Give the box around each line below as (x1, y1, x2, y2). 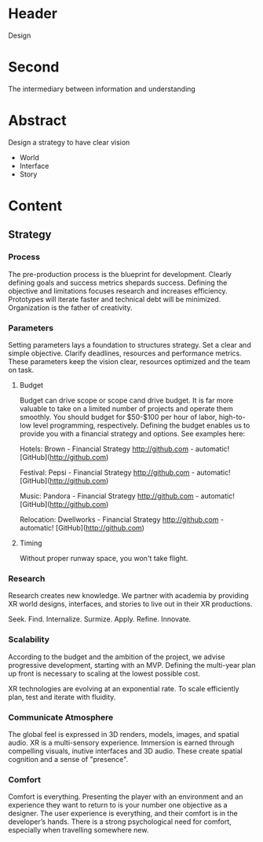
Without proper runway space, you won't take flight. (19, 553, 188, 563)
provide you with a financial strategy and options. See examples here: (19, 428, 246, 438)
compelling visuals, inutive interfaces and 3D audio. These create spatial (8, 746, 243, 756)
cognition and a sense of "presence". (8, 754, 128, 764)
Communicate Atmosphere (8, 712, 114, 723)
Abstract (8, 111, 67, 129)
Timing (19, 538, 42, 548)
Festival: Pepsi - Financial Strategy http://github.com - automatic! (19, 468, 232, 477)
